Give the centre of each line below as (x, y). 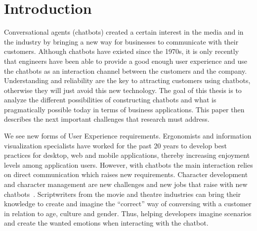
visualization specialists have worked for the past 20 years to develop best (115, 145)
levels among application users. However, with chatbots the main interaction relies (128, 164)
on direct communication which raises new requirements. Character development (126, 174)
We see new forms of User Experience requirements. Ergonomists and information (128, 136)
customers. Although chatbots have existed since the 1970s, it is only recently (122, 51)
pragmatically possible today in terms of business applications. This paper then (124, 109)
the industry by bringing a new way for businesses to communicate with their (121, 41)
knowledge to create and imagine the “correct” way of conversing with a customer (128, 204)
